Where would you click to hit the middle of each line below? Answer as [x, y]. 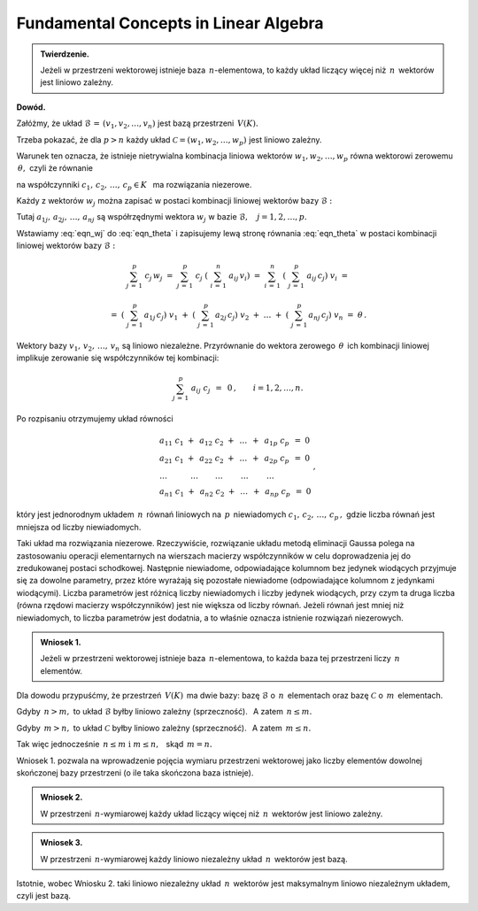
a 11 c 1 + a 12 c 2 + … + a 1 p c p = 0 [235, 442]
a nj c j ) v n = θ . [338, 316]
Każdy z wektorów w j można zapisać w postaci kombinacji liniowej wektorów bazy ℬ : [174, 202]
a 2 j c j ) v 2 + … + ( [252, 316]
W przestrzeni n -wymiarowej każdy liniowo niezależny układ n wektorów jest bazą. [194, 859]
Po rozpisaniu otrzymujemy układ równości [95, 419]
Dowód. [31, 107]
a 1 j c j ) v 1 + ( [170, 316]
